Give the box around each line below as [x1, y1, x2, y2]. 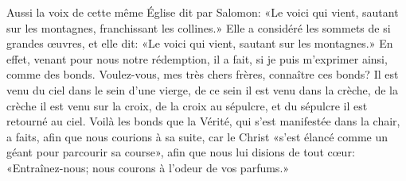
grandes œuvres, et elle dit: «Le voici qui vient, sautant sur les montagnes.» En [6, 35, 393, 52]
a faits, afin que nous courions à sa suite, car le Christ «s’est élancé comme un [6, 128, 388, 144]
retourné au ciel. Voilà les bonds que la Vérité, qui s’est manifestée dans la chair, [6, 113, 400, 129]
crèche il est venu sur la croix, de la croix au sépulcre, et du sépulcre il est [6, 97, 368, 114]
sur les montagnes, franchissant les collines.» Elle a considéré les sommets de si [6, 19, 391, 36]
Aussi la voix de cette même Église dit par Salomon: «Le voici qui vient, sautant [6, 4, 399, 20]
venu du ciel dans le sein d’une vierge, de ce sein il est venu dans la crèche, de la [6, 81, 398, 98]
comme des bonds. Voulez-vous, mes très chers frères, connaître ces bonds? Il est [6, 66, 399, 83]
